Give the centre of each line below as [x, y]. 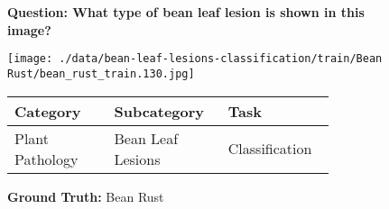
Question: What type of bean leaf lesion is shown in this [186, 12]
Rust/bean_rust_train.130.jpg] [101, 73]
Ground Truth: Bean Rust [86, 196]
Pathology [46, 159]
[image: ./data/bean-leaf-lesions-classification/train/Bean [195, 59]
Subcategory [159, 111]
